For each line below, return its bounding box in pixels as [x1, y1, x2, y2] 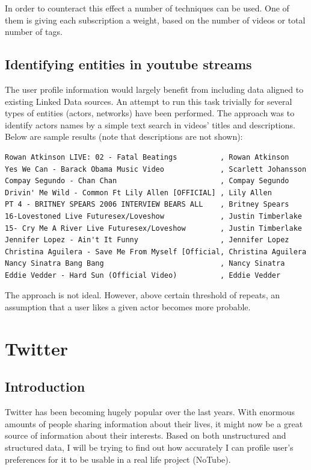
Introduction [5, 377, 85, 396]
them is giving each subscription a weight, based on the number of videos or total [5, 13, 306, 26]
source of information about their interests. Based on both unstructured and [5, 429, 286, 442]
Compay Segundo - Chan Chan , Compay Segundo [5, 177, 289, 186]
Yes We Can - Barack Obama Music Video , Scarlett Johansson [5, 164, 307, 174]
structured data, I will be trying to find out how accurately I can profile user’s [5, 441, 294, 454]
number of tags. [5, 25, 63, 38]
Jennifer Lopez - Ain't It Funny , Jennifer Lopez [5, 236, 289, 245]
